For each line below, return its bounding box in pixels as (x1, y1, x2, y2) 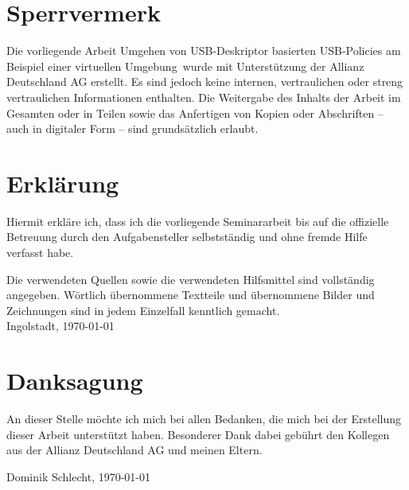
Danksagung (6, 364, 143, 397)
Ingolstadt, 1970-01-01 (6, 317, 115, 334)
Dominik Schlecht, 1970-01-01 (6, 468, 151, 484)
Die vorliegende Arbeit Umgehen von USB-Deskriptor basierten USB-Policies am (6, 42, 401, 59)
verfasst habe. (6, 244, 74, 260)
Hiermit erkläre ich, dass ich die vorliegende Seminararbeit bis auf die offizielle (6, 212, 389, 229)
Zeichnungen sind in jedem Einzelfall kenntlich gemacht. (6, 301, 280, 318)
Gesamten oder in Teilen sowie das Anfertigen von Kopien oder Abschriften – (6, 104, 384, 121)
